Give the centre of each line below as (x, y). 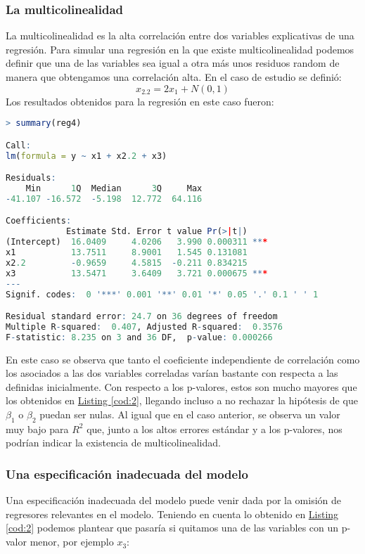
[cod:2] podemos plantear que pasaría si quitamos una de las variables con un (172, 528)
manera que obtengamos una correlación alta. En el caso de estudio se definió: (174, 77)
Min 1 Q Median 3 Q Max (114, 188)
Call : (18, 145)
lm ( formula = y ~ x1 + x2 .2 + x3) (87, 156)
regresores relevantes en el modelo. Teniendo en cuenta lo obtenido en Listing (172, 514)
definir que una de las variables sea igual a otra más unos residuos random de (173, 63)
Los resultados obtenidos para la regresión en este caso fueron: (140, 101)
